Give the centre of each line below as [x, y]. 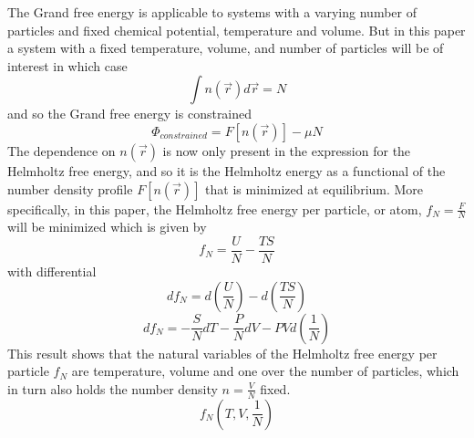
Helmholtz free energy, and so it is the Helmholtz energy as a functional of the [227, 170]
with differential [52, 271]
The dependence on [62, 150]
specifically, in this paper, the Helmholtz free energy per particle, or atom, [215, 209]
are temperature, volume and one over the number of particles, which [265, 371]
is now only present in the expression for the [287, 150]
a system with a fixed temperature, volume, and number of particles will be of [226, 48]
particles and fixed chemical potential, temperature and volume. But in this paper [237, 30]
